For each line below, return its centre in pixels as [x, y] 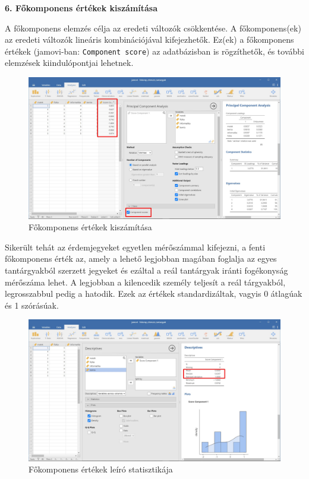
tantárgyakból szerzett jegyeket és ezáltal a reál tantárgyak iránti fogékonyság [146, 270]
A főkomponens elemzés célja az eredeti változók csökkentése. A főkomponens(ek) [153, 28]
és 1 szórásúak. [32, 305]
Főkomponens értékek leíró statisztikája [101, 469]
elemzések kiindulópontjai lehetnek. [69, 63]
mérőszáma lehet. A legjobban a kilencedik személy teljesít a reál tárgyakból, [145, 282]
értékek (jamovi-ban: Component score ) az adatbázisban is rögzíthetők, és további [154, 51]
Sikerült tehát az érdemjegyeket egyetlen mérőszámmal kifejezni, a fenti [135, 247]
